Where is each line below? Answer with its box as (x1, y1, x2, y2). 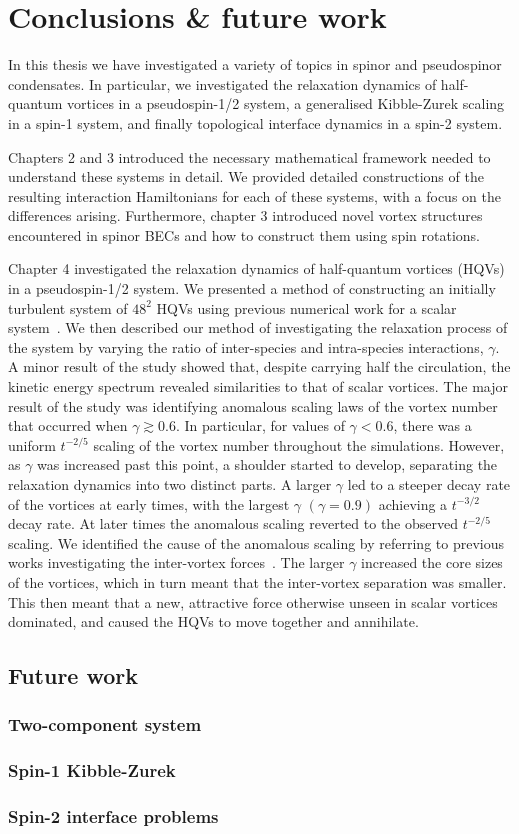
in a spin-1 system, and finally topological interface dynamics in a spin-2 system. (8, 112, 503, 133)
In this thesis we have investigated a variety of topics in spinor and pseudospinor (8, 54, 502, 75)
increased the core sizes (361, 552, 503, 573)
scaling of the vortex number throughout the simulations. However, (93, 434, 505, 455)
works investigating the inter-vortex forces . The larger (8, 552, 345, 573)
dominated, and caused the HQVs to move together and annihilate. (8, 611, 419, 632)
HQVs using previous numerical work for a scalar (156, 297, 457, 318)
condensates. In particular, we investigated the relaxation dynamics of (8, 73, 437, 94)
